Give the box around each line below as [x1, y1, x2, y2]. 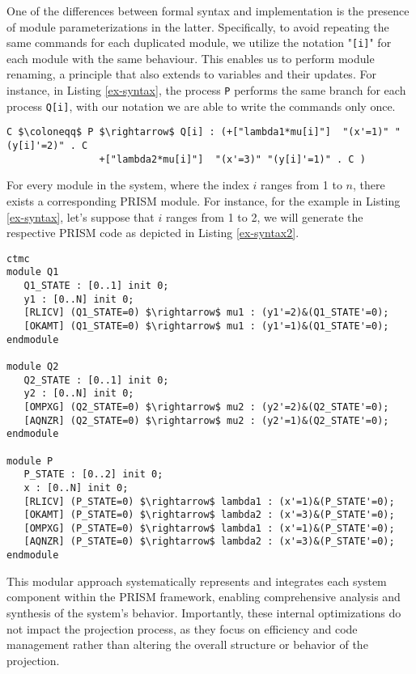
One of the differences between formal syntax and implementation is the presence [6, 2, 410, 19]
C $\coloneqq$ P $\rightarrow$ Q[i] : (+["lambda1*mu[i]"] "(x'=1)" [6, 126, 389, 138]
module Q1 [6, 266, 59, 278]
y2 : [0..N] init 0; [23, 388, 134, 400]
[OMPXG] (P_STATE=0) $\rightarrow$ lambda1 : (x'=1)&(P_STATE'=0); [23, 522, 395, 534]
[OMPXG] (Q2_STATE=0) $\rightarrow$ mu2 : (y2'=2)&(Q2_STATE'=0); [23, 401, 389, 413]
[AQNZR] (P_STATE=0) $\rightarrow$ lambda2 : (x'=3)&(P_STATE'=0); [23, 536, 395, 548]
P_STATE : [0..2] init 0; [23, 468, 163, 481]
